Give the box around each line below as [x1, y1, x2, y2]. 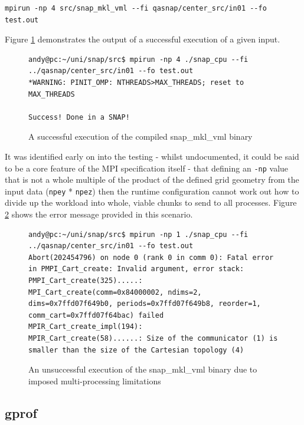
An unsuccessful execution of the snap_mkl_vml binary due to [28, 363, 257, 375]
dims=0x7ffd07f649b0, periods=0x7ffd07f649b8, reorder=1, [28, 299, 261, 308]
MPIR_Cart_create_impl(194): [28, 322, 143, 331]
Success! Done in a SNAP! [28, 113, 130, 121]
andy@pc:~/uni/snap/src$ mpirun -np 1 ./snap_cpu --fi [28, 230, 249, 239]
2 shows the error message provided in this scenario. [5, 208, 193, 220]
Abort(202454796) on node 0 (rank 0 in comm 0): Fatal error [28, 253, 274, 262]
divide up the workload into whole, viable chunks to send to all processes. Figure [5, 196, 297, 209]
